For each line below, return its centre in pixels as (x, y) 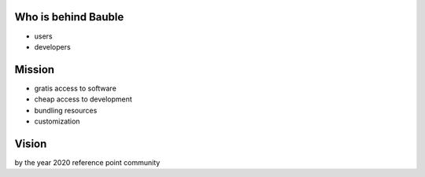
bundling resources (66, 110)
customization (57, 121)
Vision (31, 144)
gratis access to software (76, 88)
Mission (35, 70)
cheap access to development (83, 99)
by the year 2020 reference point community (87, 162)
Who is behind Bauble (69, 17)
